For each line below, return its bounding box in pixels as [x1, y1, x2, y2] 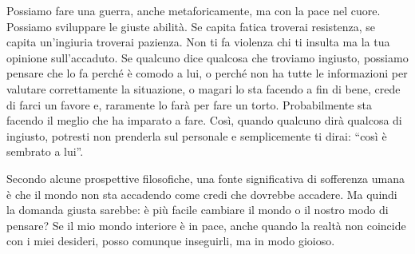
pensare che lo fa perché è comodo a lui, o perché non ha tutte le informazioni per [6, 65, 408, 81]
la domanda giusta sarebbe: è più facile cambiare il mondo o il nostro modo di [6, 201, 389, 218]
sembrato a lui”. [6, 143, 84, 160]
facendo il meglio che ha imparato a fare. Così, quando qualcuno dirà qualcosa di [6, 112, 402, 129]
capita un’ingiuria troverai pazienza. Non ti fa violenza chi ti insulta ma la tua [6, 34, 390, 50]
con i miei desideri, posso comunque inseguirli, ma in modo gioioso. [6, 232, 335, 249]
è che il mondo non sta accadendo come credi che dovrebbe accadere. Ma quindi [6, 185, 397, 202]
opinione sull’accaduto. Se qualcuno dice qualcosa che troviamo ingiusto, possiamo [6, 49, 409, 65]
